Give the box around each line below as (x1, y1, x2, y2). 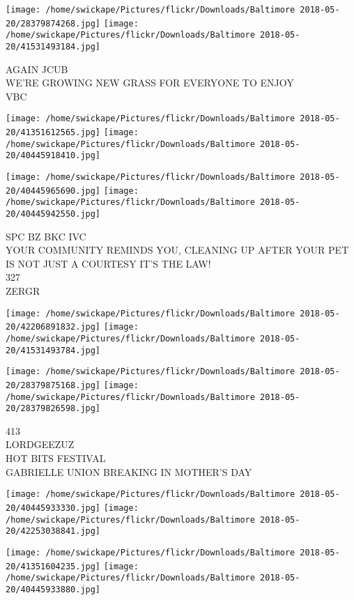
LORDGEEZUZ (6, 437, 75, 452)
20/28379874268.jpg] (6, 18, 101, 29)
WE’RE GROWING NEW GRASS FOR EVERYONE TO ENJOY (6, 75, 294, 90)
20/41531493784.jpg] (6, 345, 101, 355)
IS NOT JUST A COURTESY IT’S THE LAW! (6, 256, 211, 270)
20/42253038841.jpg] (6, 526, 101, 537)
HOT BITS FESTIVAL (6, 451, 106, 466)
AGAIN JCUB (6, 61, 68, 76)
